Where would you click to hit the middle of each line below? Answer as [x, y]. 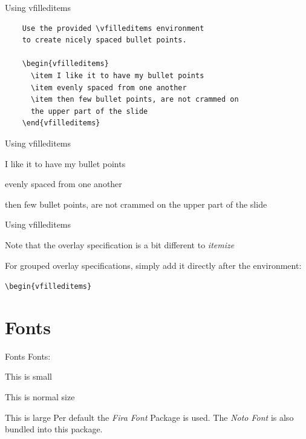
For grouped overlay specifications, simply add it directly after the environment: [153, 265]
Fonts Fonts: [28, 356]
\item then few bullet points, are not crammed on [135, 100]
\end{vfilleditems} [61, 123]
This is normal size [40, 397]
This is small [28, 376]
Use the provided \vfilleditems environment [113, 28]
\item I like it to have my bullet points [117, 75]
